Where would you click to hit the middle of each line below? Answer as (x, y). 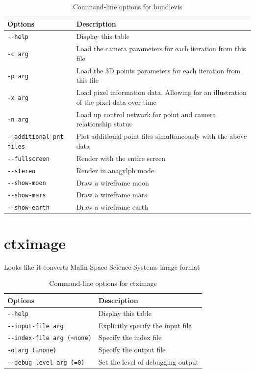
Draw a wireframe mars (112, 195)
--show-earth (28, 208)
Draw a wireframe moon (113, 182)
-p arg (18, 76)
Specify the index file (130, 337)
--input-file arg (36, 326)
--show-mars (27, 196)
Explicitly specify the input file (145, 325)
